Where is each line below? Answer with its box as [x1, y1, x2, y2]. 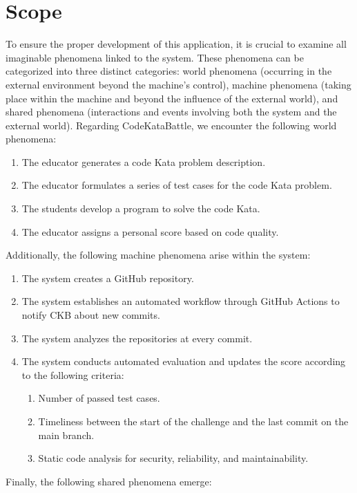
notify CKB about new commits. [21, 308, 160, 322]
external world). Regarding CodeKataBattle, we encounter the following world [6, 118, 337, 132]
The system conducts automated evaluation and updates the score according [21, 354, 346, 369]
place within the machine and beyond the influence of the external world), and [6, 91, 338, 105]
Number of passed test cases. [38, 391, 160, 405]
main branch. [38, 427, 95, 442]
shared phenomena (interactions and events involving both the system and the [6, 104, 337, 119]
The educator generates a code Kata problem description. [21, 154, 266, 169]
